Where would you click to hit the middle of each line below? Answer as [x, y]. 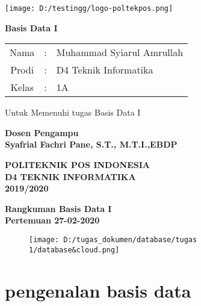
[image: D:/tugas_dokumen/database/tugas [113, 240]
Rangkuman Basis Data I [58, 208]
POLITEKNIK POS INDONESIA [77, 165]
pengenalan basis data [98, 290]
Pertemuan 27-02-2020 [52, 220]
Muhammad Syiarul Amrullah [120, 52]
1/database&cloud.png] [74, 250]
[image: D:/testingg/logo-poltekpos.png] [89, 8]
